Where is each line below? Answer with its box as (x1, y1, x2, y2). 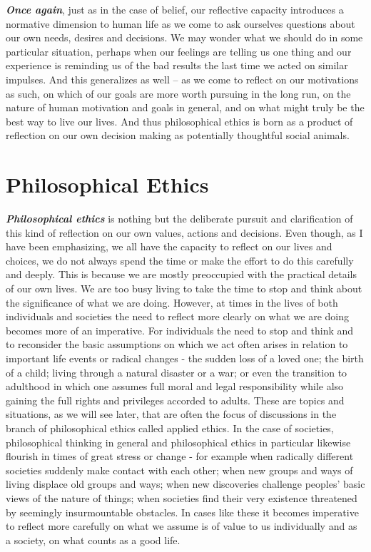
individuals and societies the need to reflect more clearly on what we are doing (6, 309, 350, 324)
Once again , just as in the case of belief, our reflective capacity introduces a (6, 2, 344, 16)
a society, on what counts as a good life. (6, 532, 181, 547)
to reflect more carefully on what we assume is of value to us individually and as (6, 518, 357, 533)
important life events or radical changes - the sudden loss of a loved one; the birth (6, 351, 364, 365)
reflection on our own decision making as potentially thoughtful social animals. (6, 128, 350, 143)
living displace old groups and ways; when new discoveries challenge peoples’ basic (6, 476, 365, 491)
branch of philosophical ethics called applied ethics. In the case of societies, (6, 420, 334, 435)
